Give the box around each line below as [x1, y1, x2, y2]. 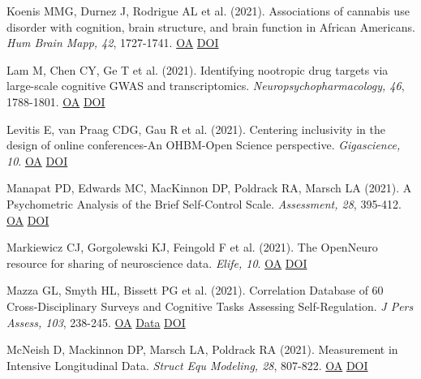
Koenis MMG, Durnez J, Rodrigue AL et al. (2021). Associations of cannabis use [6, 2, 410, 19]
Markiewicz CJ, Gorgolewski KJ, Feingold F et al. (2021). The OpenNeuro [6, 239, 378, 256]
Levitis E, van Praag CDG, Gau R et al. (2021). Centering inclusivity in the [6, 120, 385, 137]
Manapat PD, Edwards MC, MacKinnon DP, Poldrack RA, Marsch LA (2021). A [6, 179, 412, 196]
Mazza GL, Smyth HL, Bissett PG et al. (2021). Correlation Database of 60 [6, 282, 384, 299]
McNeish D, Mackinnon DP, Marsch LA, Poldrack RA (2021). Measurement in [6, 341, 398, 358]
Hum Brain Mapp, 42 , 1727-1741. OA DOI [6, 34, 219, 51]
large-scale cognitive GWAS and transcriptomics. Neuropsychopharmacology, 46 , [6, 77, 405, 94]
